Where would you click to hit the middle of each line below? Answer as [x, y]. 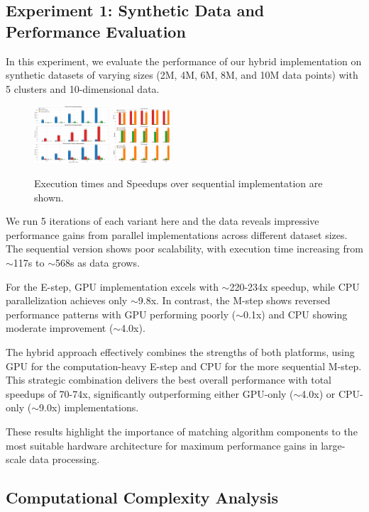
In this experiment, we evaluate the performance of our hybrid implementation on [184, 61]
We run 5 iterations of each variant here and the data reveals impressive [163, 221]
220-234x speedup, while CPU [294, 286]
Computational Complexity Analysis [142, 497]
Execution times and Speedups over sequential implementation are [178, 183]
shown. [49, 197]
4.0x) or [318, 393]
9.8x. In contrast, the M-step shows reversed [234, 300]
